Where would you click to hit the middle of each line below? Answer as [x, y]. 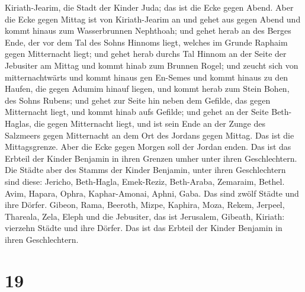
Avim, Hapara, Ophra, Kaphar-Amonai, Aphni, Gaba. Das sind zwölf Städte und [152, 193]
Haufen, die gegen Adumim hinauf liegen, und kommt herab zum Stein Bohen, [147, 89]
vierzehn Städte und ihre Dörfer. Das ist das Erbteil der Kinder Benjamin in [144, 228]
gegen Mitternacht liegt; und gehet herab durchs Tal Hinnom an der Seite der [146, 54]
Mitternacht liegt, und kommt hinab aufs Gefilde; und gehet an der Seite [137, 112]
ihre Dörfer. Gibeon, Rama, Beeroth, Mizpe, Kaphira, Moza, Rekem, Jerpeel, [145, 205]
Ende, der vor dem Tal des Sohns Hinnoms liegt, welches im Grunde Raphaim [146, 42]
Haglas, [18, 123]
